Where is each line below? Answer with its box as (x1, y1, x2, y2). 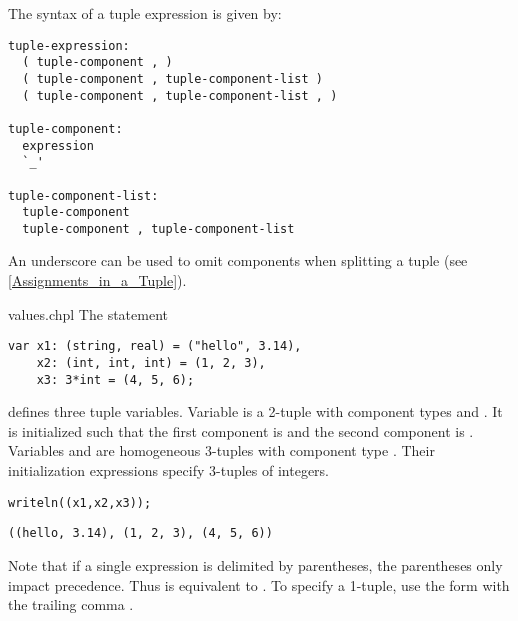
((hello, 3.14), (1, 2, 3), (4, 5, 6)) (8, 526, 273, 541)
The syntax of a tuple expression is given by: (8, 3, 282, 23)
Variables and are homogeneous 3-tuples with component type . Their (8, 440, 435, 461)
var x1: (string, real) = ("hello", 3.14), (8, 339, 302, 354)
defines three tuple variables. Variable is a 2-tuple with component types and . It (8, 401, 503, 422)
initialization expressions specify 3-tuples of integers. (8, 460, 329, 480)
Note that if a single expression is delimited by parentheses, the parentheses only (8, 554, 503, 575)
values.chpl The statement (8, 303, 168, 324)
